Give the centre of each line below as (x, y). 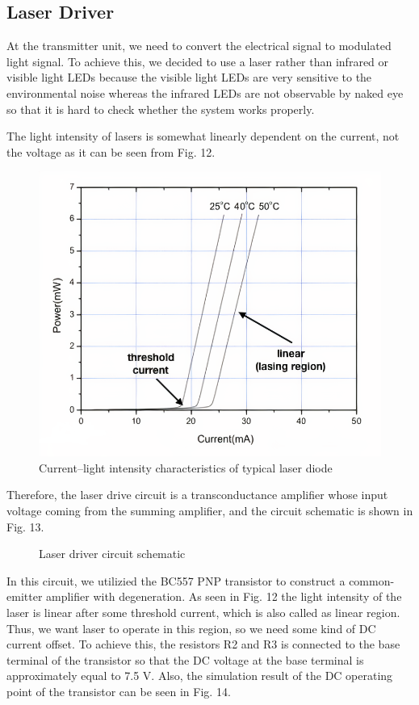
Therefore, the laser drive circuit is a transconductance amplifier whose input (197, 495)
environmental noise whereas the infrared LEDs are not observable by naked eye (205, 92)
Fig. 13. (25, 526)
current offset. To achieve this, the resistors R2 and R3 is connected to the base (203, 644)
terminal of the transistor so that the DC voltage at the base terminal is (185, 659)
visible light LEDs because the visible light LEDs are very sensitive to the (189, 77)
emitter (25, 596)
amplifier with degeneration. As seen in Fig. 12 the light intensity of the (224, 596)
